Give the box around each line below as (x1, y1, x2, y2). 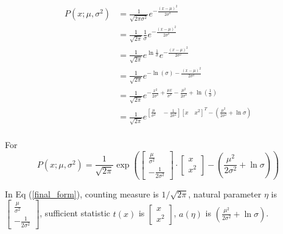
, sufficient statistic (40, 207, 111, 219)
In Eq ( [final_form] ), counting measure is (5, 187, 159, 200)
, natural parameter (188, 187, 262, 200)
